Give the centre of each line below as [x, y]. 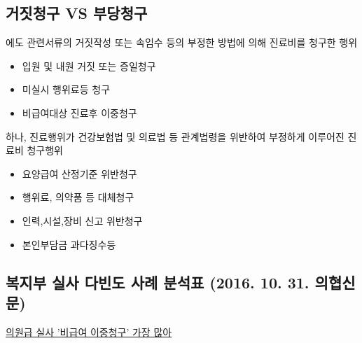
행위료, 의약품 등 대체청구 [78, 197]
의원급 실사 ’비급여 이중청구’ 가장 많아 [89, 331]
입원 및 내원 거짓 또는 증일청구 [89, 65]
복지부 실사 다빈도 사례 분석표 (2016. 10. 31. [158, 282]
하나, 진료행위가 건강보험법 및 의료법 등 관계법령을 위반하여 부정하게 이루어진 [175, 136]
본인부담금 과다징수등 [69, 244]
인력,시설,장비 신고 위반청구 [82, 220]
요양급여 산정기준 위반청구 [79, 173]
